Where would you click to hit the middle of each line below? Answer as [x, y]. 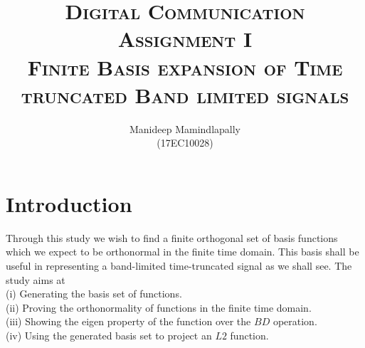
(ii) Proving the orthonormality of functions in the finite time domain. [159, 307]
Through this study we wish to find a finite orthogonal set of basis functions [172, 237]
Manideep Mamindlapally [185, 128]
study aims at [36, 279]
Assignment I [185, 39]
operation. [295, 321]
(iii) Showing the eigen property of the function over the [128, 321]
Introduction [69, 203]
